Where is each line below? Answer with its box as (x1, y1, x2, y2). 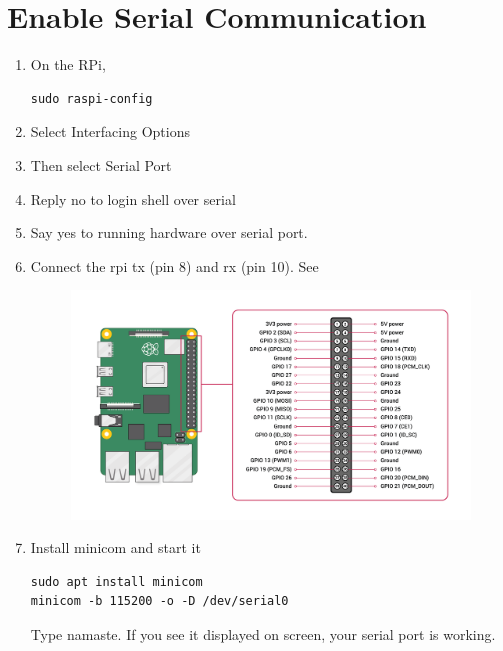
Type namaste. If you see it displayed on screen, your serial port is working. (30, 624, 496, 645)
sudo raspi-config (30, 91, 153, 106)
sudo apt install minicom (30, 574, 203, 589)
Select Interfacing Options (30, 121, 190, 142)
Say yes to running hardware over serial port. (30, 222, 308, 243)
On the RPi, (30, 54, 106, 75)
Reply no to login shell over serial (30, 188, 236, 209)
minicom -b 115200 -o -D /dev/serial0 (30, 594, 289, 609)
